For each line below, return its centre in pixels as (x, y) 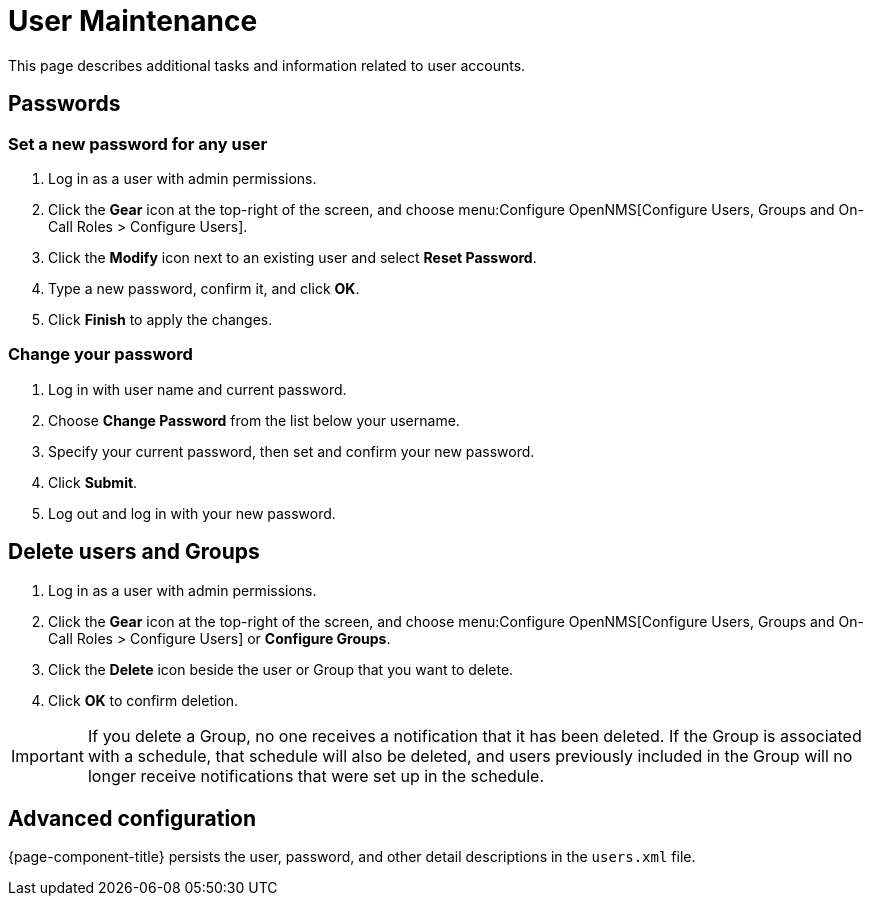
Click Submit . (93, 482)
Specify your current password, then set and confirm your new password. (291, 451)
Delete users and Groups (134, 552)
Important (47, 755)
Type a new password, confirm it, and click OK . (204, 288)
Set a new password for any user (138, 143)
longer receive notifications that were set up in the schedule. (316, 775)
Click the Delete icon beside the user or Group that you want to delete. (281, 669)
